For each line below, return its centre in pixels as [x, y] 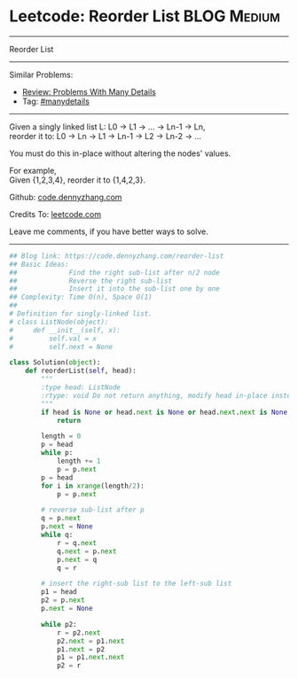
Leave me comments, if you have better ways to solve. [109, 231]
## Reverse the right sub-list [91, 281]
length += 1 [78, 461]
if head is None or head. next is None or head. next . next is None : [166, 412]
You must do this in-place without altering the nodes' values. [120, 153]
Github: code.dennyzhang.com [66, 197]
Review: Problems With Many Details [89, 91]
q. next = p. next [86, 551]
